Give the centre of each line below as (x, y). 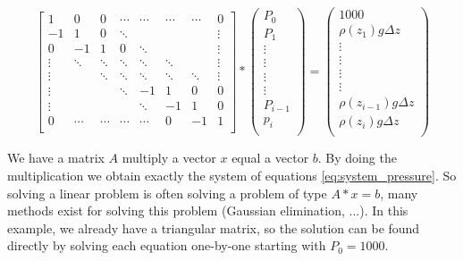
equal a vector (270, 158)
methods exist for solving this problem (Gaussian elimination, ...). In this (208, 210)
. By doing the (357, 158)
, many (399, 193)
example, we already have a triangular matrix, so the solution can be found (214, 227)
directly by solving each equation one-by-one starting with (167, 245)
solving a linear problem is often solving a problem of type (167, 193)
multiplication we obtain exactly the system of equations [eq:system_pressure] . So (232, 175)
